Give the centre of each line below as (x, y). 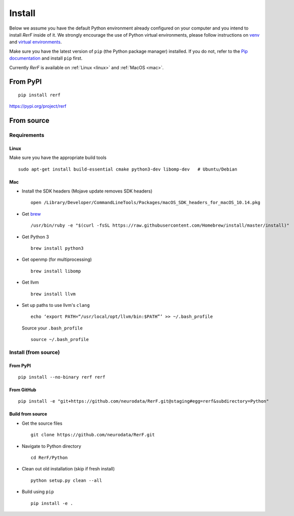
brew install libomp (56, 271)
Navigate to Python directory (52, 446)
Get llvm (31, 282)
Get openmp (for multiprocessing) (57, 260)
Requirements (27, 135)
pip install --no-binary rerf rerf (62, 377)
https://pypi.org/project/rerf (38, 106)
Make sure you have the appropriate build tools (58, 157)
